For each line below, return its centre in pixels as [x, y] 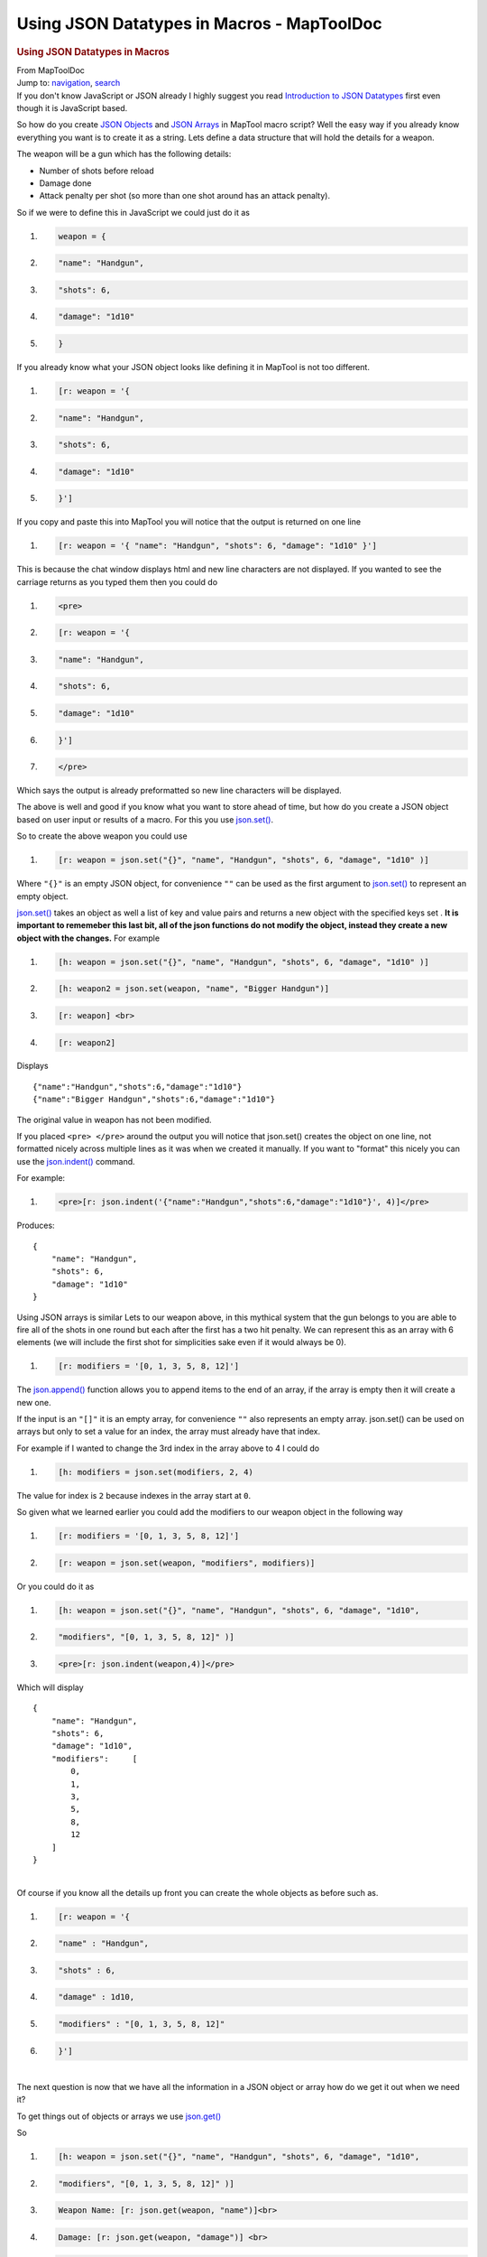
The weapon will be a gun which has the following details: [124, 154]
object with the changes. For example [88, 938]
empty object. [42, 896]
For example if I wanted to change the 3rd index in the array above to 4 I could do [168, 1448]
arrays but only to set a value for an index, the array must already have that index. [168, 1432]
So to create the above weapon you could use [102, 836]
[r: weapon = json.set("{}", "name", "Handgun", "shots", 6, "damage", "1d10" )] [244, 860]
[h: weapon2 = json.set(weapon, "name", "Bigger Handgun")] [194, 989]
